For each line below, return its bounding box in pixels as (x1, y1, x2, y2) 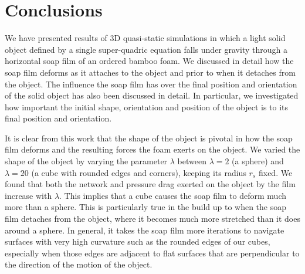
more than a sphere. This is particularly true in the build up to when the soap (5, 201, 287, 213)
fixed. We (258, 166, 293, 178)
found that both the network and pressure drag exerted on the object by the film (5, 178, 296, 190)
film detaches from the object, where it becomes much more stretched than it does (5, 212, 300, 225)
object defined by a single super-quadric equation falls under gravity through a (5, 43, 287, 55)
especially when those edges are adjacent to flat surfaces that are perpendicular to (5, 246, 300, 259)
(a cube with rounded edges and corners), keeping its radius (31, 166, 246, 178)
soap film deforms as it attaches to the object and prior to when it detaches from (5, 66, 296, 78)
